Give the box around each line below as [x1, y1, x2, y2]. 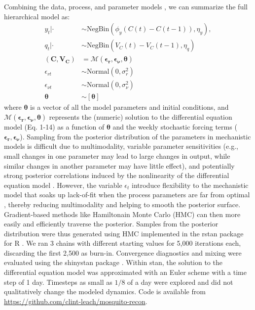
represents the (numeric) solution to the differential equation [49, 111, 232, 122]
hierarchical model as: [4, 11, 70, 21]
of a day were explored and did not [127, 276, 233, 287]
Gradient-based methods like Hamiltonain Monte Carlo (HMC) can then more [4, 209, 241, 219]
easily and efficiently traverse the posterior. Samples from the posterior [4, 219, 219, 229]
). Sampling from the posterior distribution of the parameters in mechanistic [20, 131, 251, 141]
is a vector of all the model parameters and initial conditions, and [30, 102, 229, 112]
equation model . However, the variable [4, 179, 122, 190]
